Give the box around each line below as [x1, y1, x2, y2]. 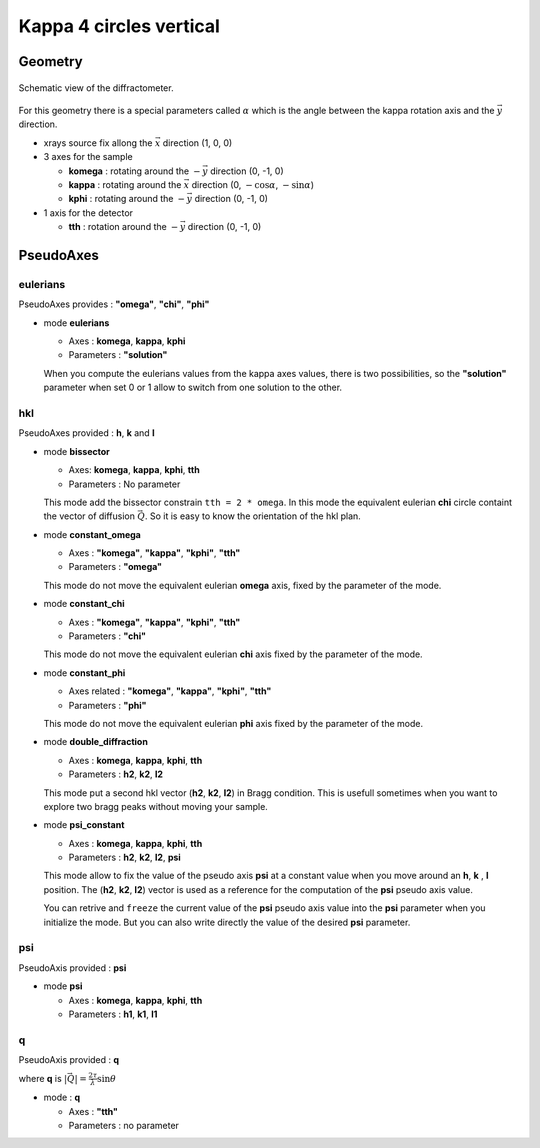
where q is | [18, 1072, 68, 1084]
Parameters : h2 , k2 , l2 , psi [68, 851, 182, 864]
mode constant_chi [43, 598, 125, 610]
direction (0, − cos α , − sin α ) [191, 178, 315, 190]
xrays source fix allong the [43, 136, 153, 149]
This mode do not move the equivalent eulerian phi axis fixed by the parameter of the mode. [43, 717, 424, 729]
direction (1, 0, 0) [162, 136, 233, 149]
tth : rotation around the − [68, 221, 179, 233]
